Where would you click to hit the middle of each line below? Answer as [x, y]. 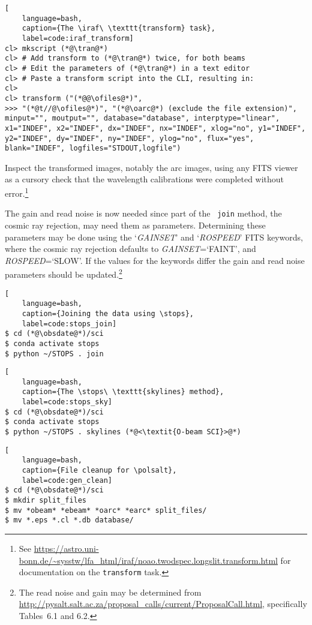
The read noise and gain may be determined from [110, 592]
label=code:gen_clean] [67, 480]
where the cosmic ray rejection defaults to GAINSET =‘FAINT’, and [130, 249]
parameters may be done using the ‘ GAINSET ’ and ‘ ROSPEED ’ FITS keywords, [154, 237]
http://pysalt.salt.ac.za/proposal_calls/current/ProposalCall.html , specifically [163, 604]
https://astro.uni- [66, 548]
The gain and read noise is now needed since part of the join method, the [143, 213]
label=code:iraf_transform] [78, 38]
